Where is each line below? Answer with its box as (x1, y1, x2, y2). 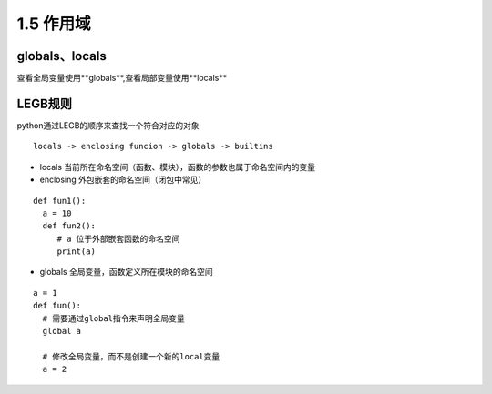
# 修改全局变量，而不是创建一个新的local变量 (42, 351, 220, 361)
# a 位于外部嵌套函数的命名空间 (56, 233, 180, 244)
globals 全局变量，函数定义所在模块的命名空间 (39, 267, 213, 278)
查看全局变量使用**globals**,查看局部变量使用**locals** (16, 73, 228, 84)
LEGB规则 (16, 96, 73, 111)
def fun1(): (33, 196, 87, 206)
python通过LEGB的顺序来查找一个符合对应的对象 (16, 119, 200, 131)
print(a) (56, 247, 96, 257)
